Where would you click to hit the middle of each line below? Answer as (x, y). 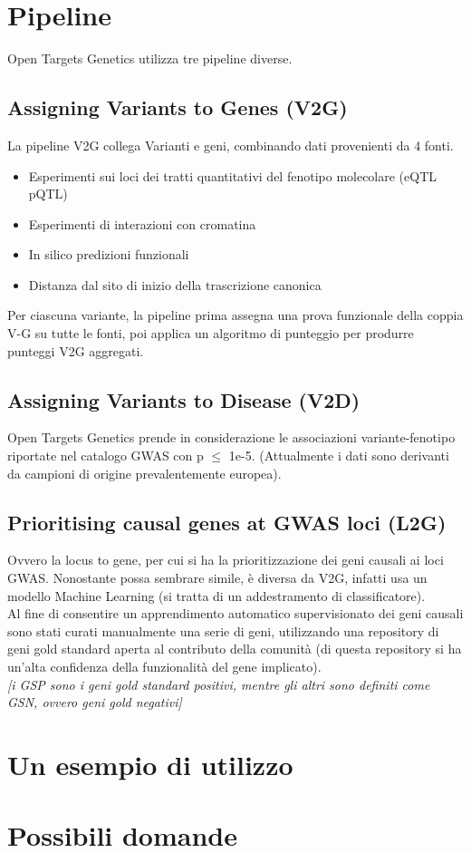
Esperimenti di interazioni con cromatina (142, 223)
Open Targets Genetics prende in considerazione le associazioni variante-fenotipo (231, 437)
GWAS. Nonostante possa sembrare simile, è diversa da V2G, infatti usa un (217, 578)
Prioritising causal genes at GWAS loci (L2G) (227, 522)
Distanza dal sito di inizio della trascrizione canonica (175, 284)
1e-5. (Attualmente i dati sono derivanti (339, 456)
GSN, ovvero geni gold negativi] (95, 702)
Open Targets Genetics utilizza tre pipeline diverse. (150, 58)
